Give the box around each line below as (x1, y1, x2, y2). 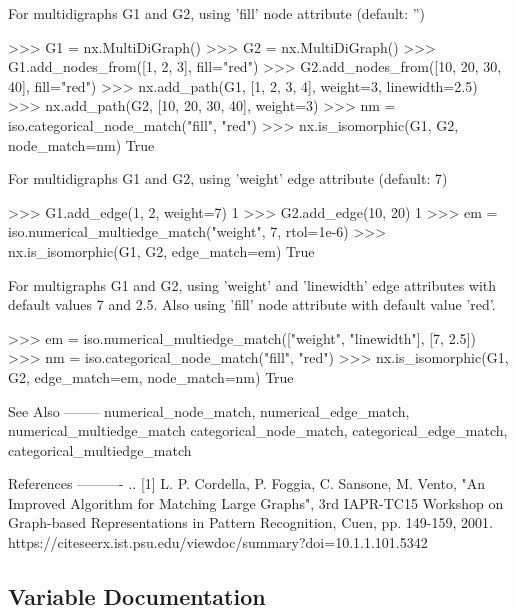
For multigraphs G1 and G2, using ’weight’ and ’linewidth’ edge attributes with (8, 274, 497, 295)
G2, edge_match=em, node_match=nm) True (8, 366, 294, 387)
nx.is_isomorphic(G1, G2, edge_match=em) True (8, 240, 315, 261)
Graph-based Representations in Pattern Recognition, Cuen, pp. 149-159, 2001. (8, 512, 493, 533)
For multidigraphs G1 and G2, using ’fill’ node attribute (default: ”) (8, 3, 425, 23)
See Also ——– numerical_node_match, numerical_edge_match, (8, 400, 410, 421)
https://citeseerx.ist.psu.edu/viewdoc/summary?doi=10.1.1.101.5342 (8, 532, 428, 553)
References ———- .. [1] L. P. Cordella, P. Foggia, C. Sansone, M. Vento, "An (8, 473, 486, 494)
